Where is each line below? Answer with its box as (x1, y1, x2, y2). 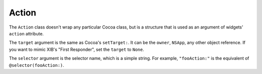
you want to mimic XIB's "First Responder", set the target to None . (9, 46, 144, 52)
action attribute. (9, 30, 44, 36)
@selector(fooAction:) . (9, 62, 65, 68)
